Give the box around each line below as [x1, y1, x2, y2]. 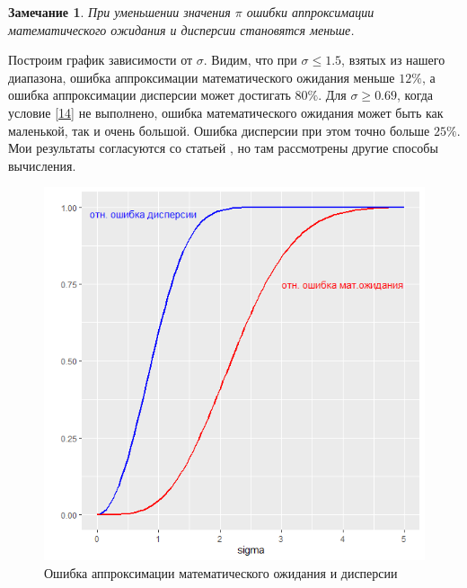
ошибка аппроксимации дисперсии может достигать [8, 85, 291, 104]
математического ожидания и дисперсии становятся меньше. [8, 20, 355, 39]
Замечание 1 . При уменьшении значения [8, 3, 231, 21]
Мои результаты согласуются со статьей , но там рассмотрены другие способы [8, 138, 438, 157]
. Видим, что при [203, 50, 297, 69]
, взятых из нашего [341, 50, 445, 69]
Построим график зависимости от [8, 50, 193, 69]
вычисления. [8, 156, 76, 174]
